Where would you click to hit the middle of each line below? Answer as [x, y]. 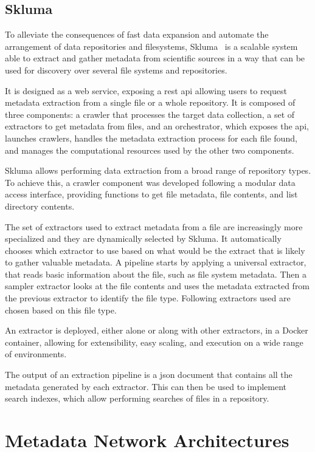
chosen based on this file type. [61, 310]
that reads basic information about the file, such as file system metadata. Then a [156, 274]
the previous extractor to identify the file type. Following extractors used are [148, 298]
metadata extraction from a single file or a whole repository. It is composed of [150, 102]
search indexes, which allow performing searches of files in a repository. [137, 398]
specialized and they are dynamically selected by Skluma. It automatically [143, 238]
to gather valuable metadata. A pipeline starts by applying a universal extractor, [156, 262]
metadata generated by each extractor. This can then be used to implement [146, 386]
